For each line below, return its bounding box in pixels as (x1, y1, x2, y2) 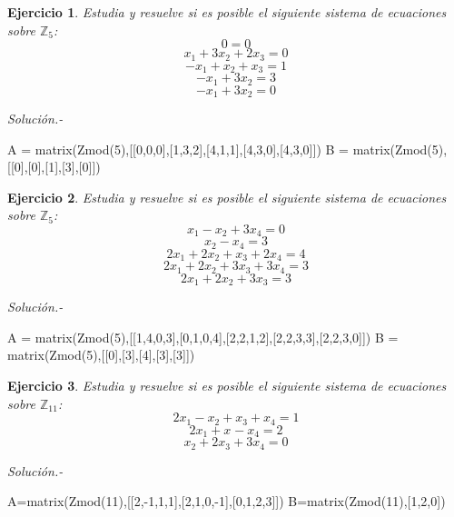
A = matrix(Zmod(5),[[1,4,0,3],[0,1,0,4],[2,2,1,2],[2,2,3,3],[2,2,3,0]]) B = (7, 327, 399, 346)
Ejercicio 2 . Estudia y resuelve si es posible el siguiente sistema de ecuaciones (7, 187, 447, 206)
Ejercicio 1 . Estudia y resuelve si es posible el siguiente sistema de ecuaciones (7, 3, 447, 21)
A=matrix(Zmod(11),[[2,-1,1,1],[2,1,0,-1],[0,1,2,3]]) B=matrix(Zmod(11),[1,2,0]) (7, 492, 446, 511)
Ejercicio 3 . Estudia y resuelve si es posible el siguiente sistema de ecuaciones (7, 376, 447, 395)
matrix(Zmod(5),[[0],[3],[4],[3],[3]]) (7, 345, 195, 364)
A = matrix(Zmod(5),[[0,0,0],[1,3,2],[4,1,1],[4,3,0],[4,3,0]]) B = (7, 139, 349, 158)
